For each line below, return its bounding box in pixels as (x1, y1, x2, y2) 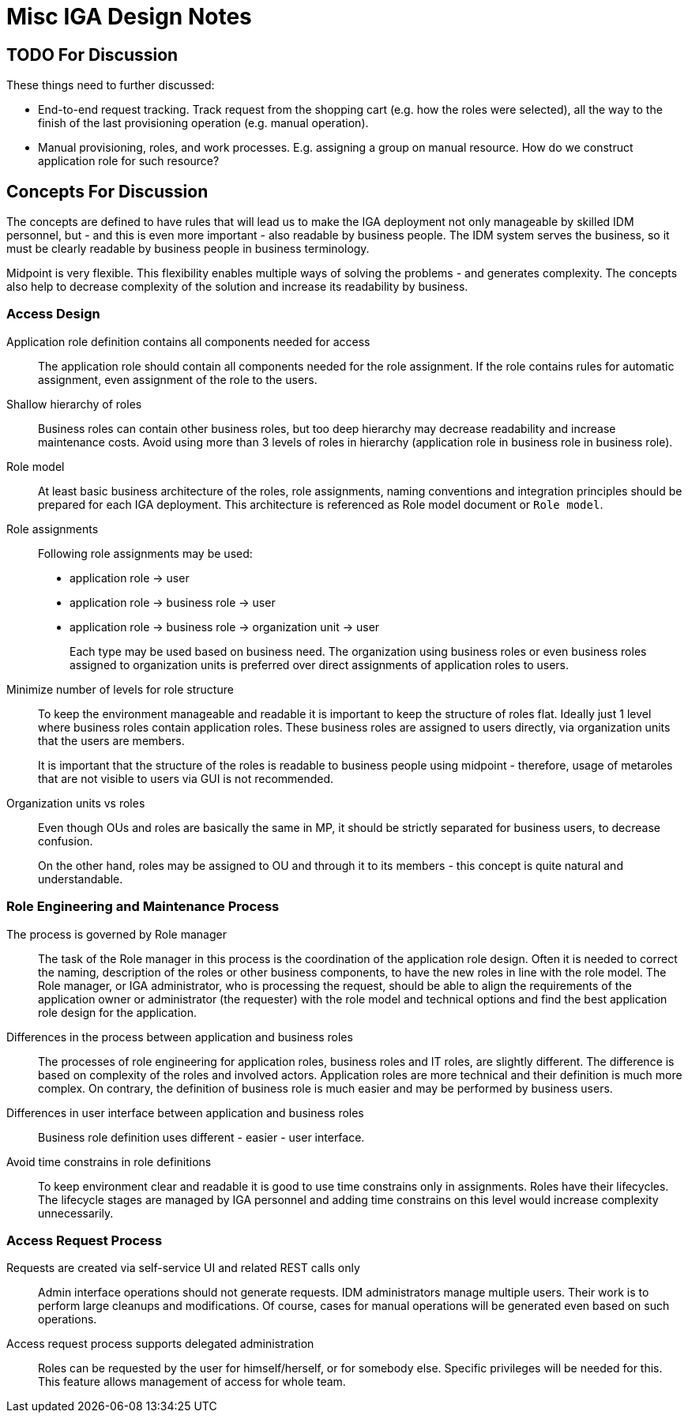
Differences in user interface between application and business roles (6, 1105, 364, 1120)
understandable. (38, 871, 123, 886)
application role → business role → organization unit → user (70, 619, 380, 634)
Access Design (6, 306, 100, 322)
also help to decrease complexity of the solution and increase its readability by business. (6, 280, 468, 294)
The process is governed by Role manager (6, 927, 227, 941)
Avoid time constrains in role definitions (6, 1154, 212, 1169)
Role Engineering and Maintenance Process (6, 898, 280, 915)
